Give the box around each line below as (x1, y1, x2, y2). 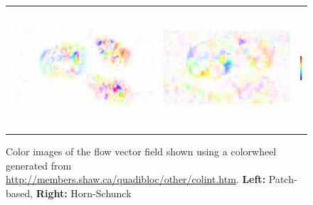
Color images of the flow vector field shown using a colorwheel (6, 143, 277, 158)
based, (6, 185, 33, 200)
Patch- (268, 172, 297, 187)
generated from (6, 157, 72, 172)
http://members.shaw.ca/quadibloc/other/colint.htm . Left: (6, 172, 266, 187)
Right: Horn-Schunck (36, 185, 132, 200)
